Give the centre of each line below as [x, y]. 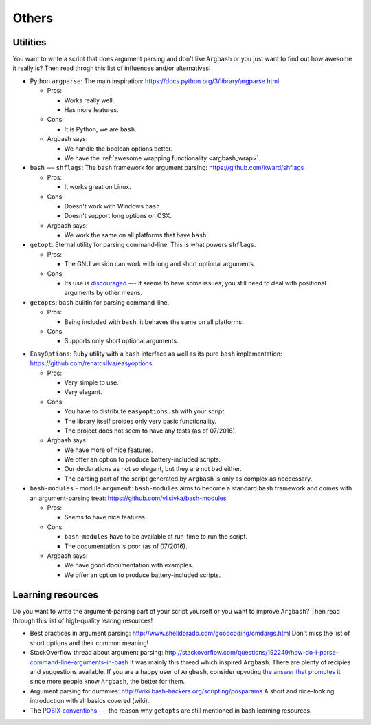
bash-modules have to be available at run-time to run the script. [156, 537]
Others [33, 18]
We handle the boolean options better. [119, 149]
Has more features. [91, 110]
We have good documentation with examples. [129, 565]
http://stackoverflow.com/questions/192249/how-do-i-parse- [252, 653]
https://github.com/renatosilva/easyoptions [91, 363]
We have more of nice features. [109, 450]
